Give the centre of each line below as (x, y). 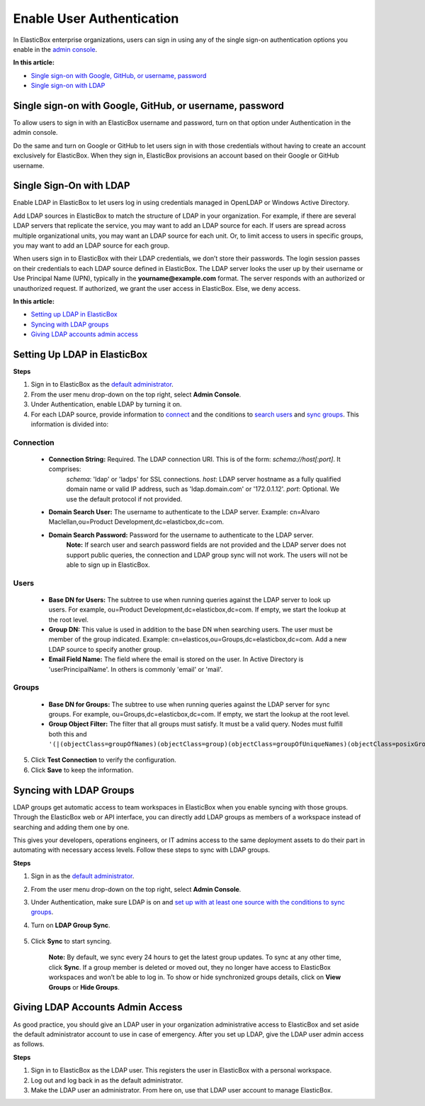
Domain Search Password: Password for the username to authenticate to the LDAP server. (181, 535)
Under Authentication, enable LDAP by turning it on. (106, 404)
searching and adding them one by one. (71, 827)
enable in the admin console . (55, 49)
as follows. (29, 1044)
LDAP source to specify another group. (106, 649)
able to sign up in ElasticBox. (108, 565)
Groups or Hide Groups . (84, 987)
